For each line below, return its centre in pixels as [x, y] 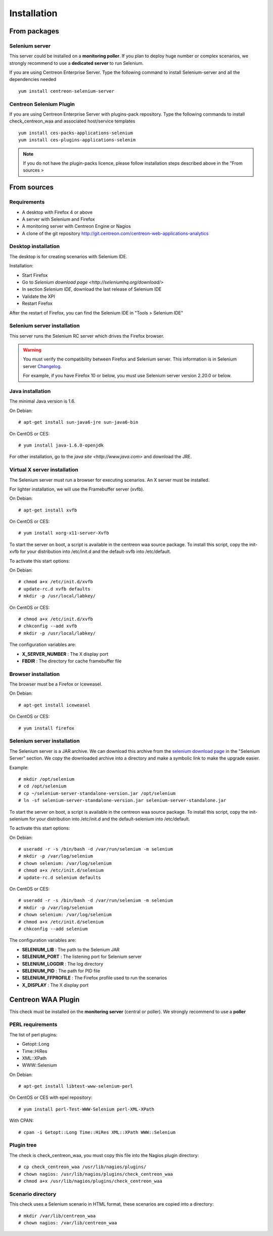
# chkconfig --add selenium [53, 929]
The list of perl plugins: [33, 1034]
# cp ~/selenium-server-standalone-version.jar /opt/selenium [97, 793]
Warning [32, 350]
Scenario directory [33, 1194]
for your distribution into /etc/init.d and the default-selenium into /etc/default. [110, 819]
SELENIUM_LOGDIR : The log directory [63, 964]
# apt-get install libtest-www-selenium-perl [76, 1086]
